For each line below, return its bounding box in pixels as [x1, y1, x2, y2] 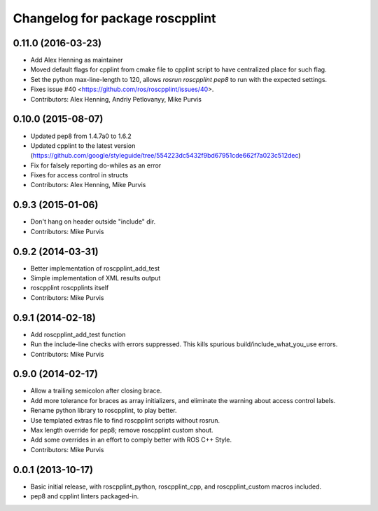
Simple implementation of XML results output [30, 274, 161, 282]
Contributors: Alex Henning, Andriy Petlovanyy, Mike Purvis [30, 95, 202, 103]
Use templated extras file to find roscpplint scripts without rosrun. [30, 416, 220, 424]
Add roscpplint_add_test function [30, 330, 126, 339]
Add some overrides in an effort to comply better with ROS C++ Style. [30, 435, 232, 444]
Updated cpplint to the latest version [30, 141, 136, 150]
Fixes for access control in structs [30, 171, 129, 179]
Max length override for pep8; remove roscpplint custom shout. [30, 426, 213, 435]
